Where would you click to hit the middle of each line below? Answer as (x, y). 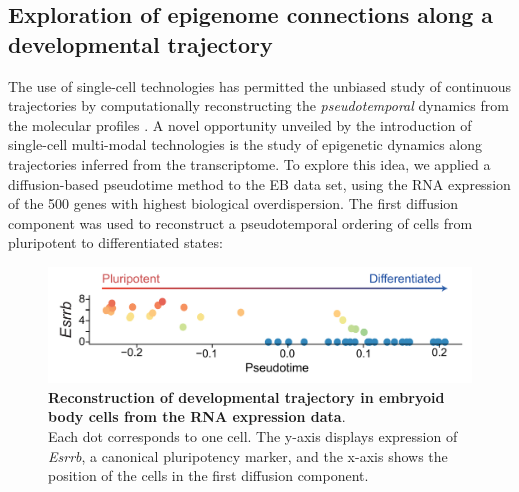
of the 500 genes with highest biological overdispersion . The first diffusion (233, 203)
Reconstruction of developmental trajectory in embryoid (246, 396)
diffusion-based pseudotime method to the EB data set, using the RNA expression (259, 183)
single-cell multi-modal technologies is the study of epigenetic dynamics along (245, 144)
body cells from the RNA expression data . (197, 416)
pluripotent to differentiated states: (115, 242)
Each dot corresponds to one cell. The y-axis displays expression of (253, 436)
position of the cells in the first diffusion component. (208, 475)
